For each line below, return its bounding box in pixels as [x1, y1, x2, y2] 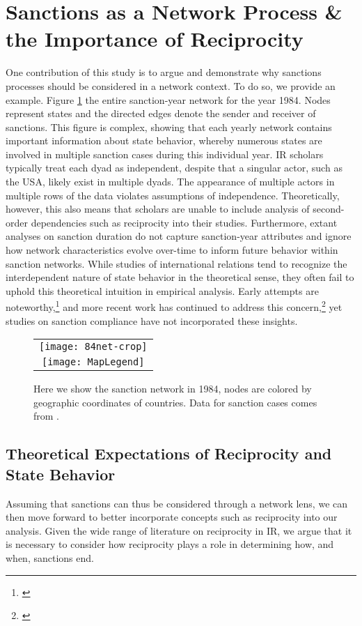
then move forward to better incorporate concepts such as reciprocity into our [6, 510, 338, 524]
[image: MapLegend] [42, 356, 145, 368]
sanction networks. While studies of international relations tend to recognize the [6, 256, 347, 270]
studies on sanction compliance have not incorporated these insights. [6, 313, 298, 328]
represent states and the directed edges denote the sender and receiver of [6, 106, 316, 121]
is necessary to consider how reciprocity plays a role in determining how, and [6, 537, 334, 551]
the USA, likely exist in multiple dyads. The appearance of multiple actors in [6, 174, 335, 189]
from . [33, 409, 60, 423]
